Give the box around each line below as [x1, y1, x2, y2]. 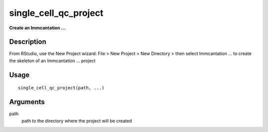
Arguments [9, 98, 45, 106]
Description [9, 38, 47, 46]
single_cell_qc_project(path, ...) [18, 85, 105, 91]
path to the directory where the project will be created [21, 118, 133, 124]
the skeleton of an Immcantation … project [9, 58, 96, 64]
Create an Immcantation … [9, 25, 66, 31]
